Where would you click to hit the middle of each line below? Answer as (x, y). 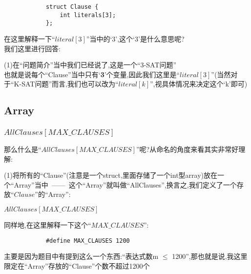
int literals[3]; (88, 15)
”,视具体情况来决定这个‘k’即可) (199, 84)
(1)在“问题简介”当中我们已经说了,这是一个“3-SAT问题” (90, 65)
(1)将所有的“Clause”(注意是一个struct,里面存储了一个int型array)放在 (111, 175)
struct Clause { (72, 7)
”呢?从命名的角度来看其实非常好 (187, 149)
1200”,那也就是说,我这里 (210, 256)
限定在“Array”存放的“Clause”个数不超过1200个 (77, 265)
